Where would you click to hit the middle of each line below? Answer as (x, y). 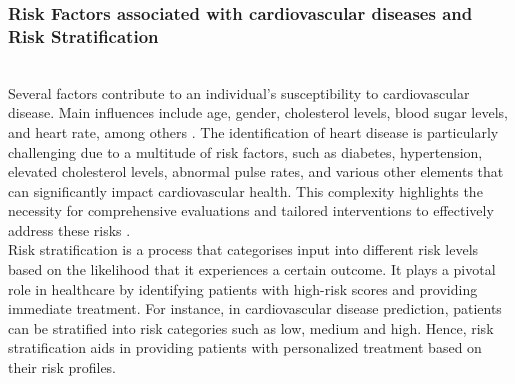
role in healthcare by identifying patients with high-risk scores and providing (243, 288)
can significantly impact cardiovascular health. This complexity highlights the (245, 190)
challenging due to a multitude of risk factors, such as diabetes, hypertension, (245, 151)
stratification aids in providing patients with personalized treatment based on (245, 347)
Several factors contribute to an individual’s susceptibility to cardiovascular (239, 92)
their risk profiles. (62, 367)
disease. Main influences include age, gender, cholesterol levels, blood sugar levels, (258, 112)
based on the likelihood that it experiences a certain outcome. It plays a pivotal (252, 269)
